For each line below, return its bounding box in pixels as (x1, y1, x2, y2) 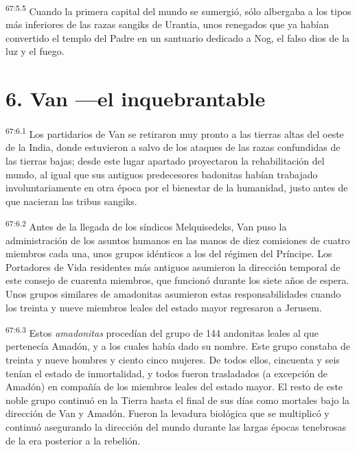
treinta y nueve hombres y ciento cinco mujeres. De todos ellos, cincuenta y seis (5, 353, 340, 367)
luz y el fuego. (5, 44, 65, 58)
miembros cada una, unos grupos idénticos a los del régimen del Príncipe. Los (5, 246, 332, 261)
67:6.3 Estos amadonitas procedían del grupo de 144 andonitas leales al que (5, 324, 319, 340)
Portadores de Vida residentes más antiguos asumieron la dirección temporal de (5, 259, 341, 274)
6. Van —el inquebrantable (5, 84, 266, 112)
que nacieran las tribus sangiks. (5, 193, 137, 208)
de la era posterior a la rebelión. (5, 433, 141, 447)
